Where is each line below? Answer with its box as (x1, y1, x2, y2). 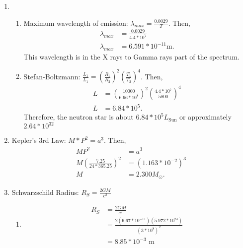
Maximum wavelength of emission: (23, 17, 128, 28)
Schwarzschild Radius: (11, 186, 79, 197)
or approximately (179, 112, 232, 122)
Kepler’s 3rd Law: (11, 135, 66, 145)
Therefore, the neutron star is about (23, 112, 134, 122)
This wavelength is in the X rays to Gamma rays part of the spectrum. (23, 52, 240, 62)
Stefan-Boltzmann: (23, 71, 81, 81)
